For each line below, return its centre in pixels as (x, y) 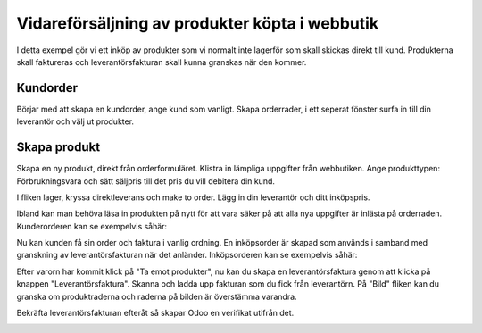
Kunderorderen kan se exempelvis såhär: (92, 226)
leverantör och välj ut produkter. (75, 121)
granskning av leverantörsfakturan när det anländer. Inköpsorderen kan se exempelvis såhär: (187, 255)
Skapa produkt (58, 147)
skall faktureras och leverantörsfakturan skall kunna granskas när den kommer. (162, 62)
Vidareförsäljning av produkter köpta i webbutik (198, 23)
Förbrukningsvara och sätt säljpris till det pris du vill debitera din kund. (146, 181)
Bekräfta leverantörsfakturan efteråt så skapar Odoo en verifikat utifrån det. (155, 313)
